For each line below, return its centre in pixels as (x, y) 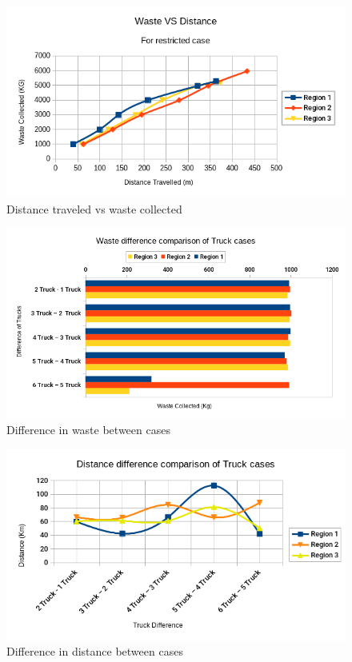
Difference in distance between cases (95, 651)
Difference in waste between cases (88, 430)
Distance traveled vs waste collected (94, 208)
